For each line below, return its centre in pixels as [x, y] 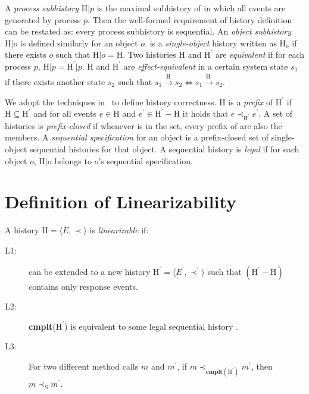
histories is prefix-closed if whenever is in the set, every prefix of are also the [143, 125]
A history [22, 230]
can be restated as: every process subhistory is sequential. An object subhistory [148, 31]
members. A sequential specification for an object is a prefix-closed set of [137, 137]
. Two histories [149, 54]
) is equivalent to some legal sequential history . [152, 326]
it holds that [205, 113]
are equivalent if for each [260, 54]
